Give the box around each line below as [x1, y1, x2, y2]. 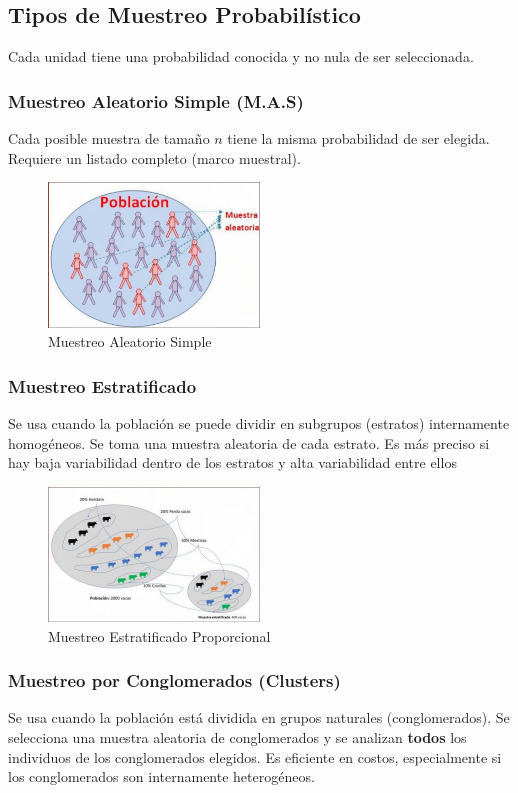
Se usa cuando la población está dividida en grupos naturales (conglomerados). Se [8, 707, 510, 728]
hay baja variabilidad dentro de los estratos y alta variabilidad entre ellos [8, 452, 457, 473]
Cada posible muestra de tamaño [8, 128, 210, 149]
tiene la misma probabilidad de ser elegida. [227, 128, 490, 149]
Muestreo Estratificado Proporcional [48, 625, 271, 646]
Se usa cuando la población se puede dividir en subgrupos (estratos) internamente [8, 413, 510, 434]
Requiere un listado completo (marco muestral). [8, 147, 301, 168]
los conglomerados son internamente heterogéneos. [8, 766, 315, 787]
